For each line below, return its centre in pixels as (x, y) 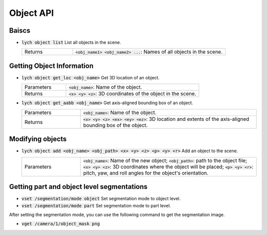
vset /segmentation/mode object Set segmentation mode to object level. (101, 199)
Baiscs (20, 30)
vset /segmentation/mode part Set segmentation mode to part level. (96, 205)
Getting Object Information (51, 66)
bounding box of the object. (115, 125)
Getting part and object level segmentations (78, 187)
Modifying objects (38, 139)
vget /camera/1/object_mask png (61, 224)
